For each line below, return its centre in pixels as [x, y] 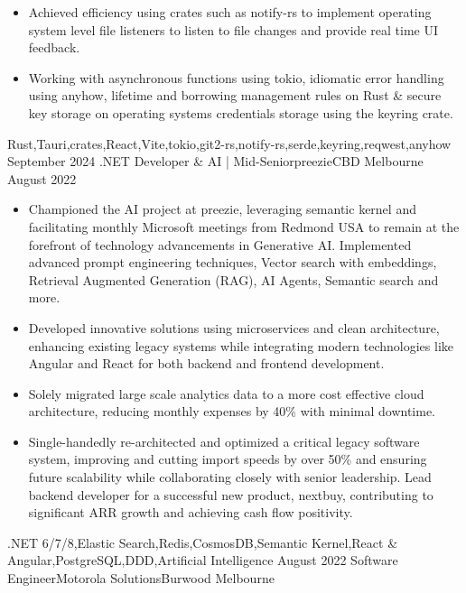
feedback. [54, 47]
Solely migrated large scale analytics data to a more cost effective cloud [226, 393]
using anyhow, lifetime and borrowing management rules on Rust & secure [235, 95]
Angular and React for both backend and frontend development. [206, 363]
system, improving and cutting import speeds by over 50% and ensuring [228, 459]
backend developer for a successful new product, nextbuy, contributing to [231, 494]
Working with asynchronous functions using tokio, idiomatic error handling [236, 77]
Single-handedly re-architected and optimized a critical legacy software [224, 441]
